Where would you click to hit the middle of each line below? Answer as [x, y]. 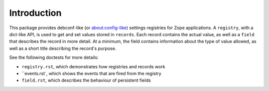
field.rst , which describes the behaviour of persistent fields [86, 80]
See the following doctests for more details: [54, 57]
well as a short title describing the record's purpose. [63, 48]
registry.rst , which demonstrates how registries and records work [93, 66]
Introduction [35, 13]
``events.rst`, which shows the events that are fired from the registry [91, 73]
